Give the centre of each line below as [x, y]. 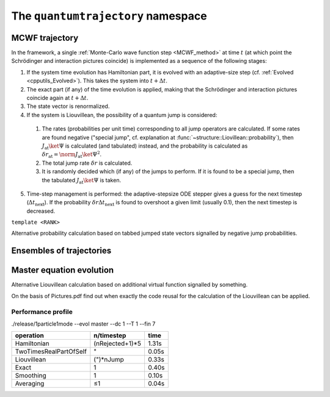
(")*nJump [109, 360]
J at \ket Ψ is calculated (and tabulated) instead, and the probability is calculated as [145, 146]
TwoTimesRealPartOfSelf [51, 352]
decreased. [41, 211]
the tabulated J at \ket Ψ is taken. [82, 181]
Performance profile [42, 312]
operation [29, 335]
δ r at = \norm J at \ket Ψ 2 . [72, 155]
